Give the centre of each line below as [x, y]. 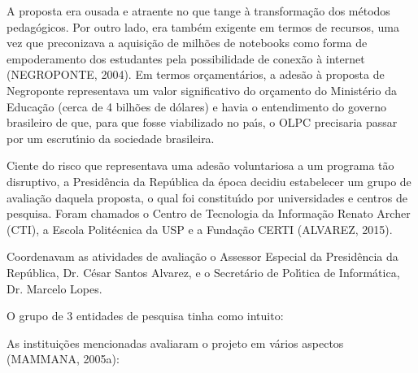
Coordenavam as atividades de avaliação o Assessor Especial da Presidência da [202, 256]
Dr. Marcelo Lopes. [54, 288]
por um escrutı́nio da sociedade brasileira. [111, 138]
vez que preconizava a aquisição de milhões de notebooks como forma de [187, 43]
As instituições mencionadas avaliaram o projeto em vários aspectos [175, 343]
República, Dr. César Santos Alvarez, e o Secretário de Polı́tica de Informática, [203, 272]
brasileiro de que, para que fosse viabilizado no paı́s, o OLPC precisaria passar [202, 122]
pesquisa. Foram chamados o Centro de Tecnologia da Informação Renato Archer [209, 213]
